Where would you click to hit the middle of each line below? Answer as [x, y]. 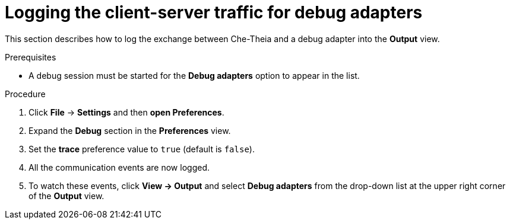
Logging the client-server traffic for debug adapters [214, 12]
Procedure [25, 94]
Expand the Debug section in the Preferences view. [130, 130]
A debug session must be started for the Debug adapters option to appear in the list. [194, 75]
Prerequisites [31, 57]
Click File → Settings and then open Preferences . [126, 112]
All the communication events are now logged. [119, 167]
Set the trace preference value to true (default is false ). [142, 149]
